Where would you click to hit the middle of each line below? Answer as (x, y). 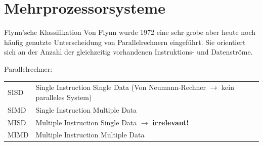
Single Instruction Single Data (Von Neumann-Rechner (121, 87)
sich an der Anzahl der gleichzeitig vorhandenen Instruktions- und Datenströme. (128, 52)
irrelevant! (171, 122)
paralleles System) (64, 97)
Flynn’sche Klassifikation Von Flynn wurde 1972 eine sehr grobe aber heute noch (130, 32)
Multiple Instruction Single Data (86, 122)
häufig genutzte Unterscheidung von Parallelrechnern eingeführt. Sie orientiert (125, 42)
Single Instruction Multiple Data (86, 109)
